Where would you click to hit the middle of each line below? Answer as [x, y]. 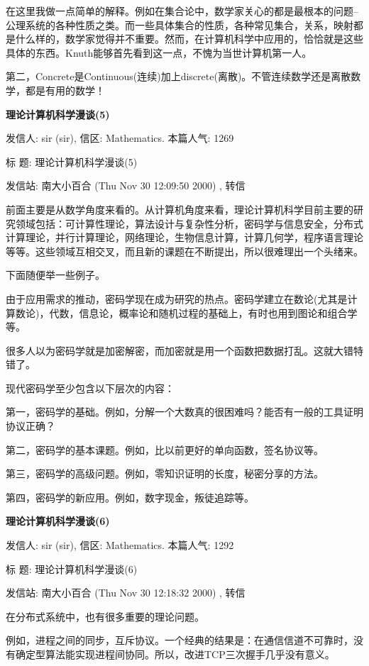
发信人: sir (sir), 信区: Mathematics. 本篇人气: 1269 [120, 138]
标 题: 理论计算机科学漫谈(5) [72, 161]
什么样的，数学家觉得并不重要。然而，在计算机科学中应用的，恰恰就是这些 [189, 39]
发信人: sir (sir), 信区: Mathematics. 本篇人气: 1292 [120, 545]
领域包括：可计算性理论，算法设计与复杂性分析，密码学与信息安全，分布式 [189, 223]
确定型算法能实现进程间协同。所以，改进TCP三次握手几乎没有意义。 [175, 654]
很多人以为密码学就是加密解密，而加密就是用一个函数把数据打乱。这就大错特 [184, 350]
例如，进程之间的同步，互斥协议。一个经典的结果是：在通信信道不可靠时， [180, 640]
